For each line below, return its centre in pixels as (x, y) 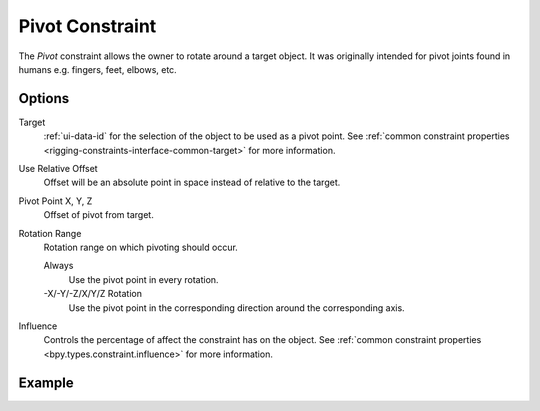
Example (46, 382)
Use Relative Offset (58, 169)
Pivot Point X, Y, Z (55, 201)
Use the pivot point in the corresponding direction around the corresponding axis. (236, 307)
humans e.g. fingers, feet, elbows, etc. (97, 69)
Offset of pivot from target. (98, 215)
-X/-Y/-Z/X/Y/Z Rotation (92, 294)
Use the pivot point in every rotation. (143, 279)
